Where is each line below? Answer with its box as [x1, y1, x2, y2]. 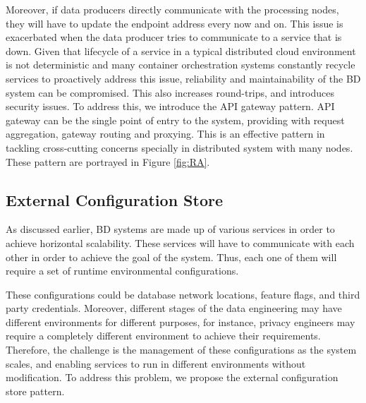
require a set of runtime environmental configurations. [6, 263, 239, 278]
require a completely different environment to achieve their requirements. [6, 328, 321, 343]
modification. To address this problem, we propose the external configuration [6, 370, 338, 385]
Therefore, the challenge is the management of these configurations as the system [6, 342, 357, 357]
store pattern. [6, 383, 65, 398]
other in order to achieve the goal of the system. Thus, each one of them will [6, 249, 337, 264]
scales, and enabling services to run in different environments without [6, 356, 306, 371]
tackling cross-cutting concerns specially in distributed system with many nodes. [6, 140, 353, 155]
